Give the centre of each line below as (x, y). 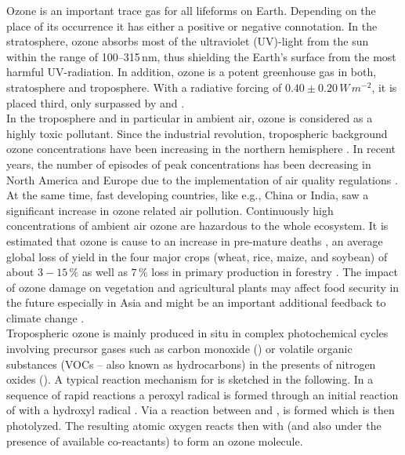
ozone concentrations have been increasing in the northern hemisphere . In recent (201, 149)
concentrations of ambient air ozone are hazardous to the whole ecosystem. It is (197, 226)
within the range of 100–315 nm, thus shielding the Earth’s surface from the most (201, 56)
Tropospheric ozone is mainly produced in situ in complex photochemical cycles (197, 333)
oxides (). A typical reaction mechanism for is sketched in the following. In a (190, 379)
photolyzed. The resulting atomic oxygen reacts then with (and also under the (194, 426)
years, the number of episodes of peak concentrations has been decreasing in (189, 164)
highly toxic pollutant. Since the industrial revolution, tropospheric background (197, 133)
